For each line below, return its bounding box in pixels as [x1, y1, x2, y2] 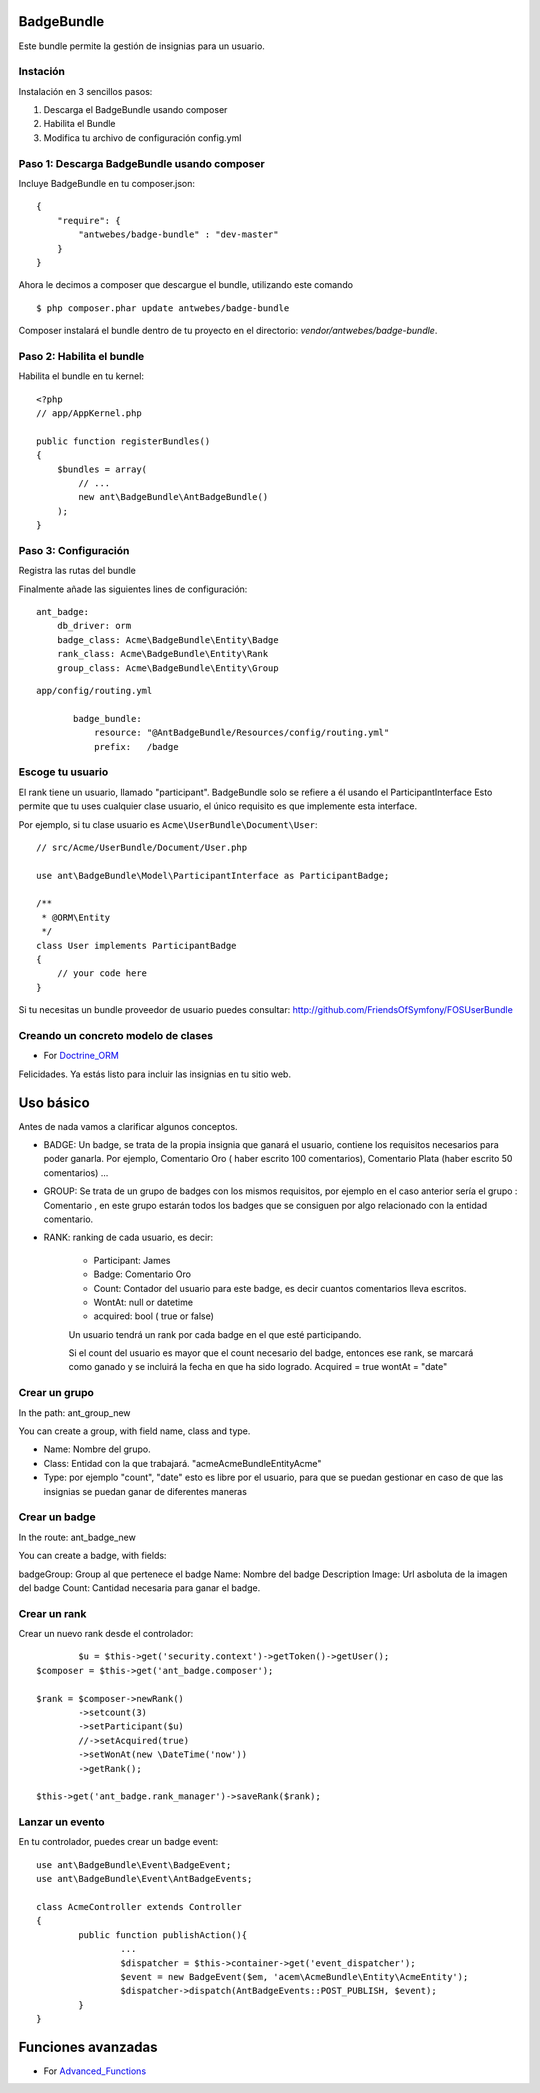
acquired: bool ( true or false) [93, 1310, 215, 1322]
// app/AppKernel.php [36, 408, 142, 419]
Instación [18, 65, 65, 79]
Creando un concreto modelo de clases [18, 1028, 214, 1042]
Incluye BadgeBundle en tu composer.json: [18, 177, 195, 189]
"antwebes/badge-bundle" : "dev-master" [78, 229, 279, 240]
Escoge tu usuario [18, 765, 109, 779]
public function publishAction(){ [78, 1929, 248, 1940]
